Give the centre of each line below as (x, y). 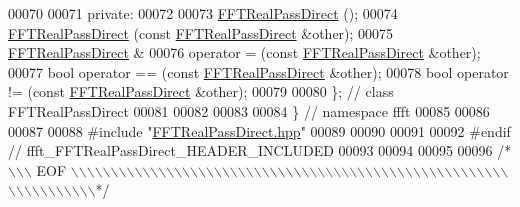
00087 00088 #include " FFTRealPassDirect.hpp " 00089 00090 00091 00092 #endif (259, 130)
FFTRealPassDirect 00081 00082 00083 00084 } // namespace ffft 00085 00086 (249, 110)
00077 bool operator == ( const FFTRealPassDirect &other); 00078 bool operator (258, 71)
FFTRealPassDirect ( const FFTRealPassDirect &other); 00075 (201, 32)
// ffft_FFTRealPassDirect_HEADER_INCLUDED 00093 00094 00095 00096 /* (260, 150)
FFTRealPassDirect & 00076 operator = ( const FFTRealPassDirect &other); (244, 52)
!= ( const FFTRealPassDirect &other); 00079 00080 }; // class (201, 91)
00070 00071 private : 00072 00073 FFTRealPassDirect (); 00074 (203, 13)
